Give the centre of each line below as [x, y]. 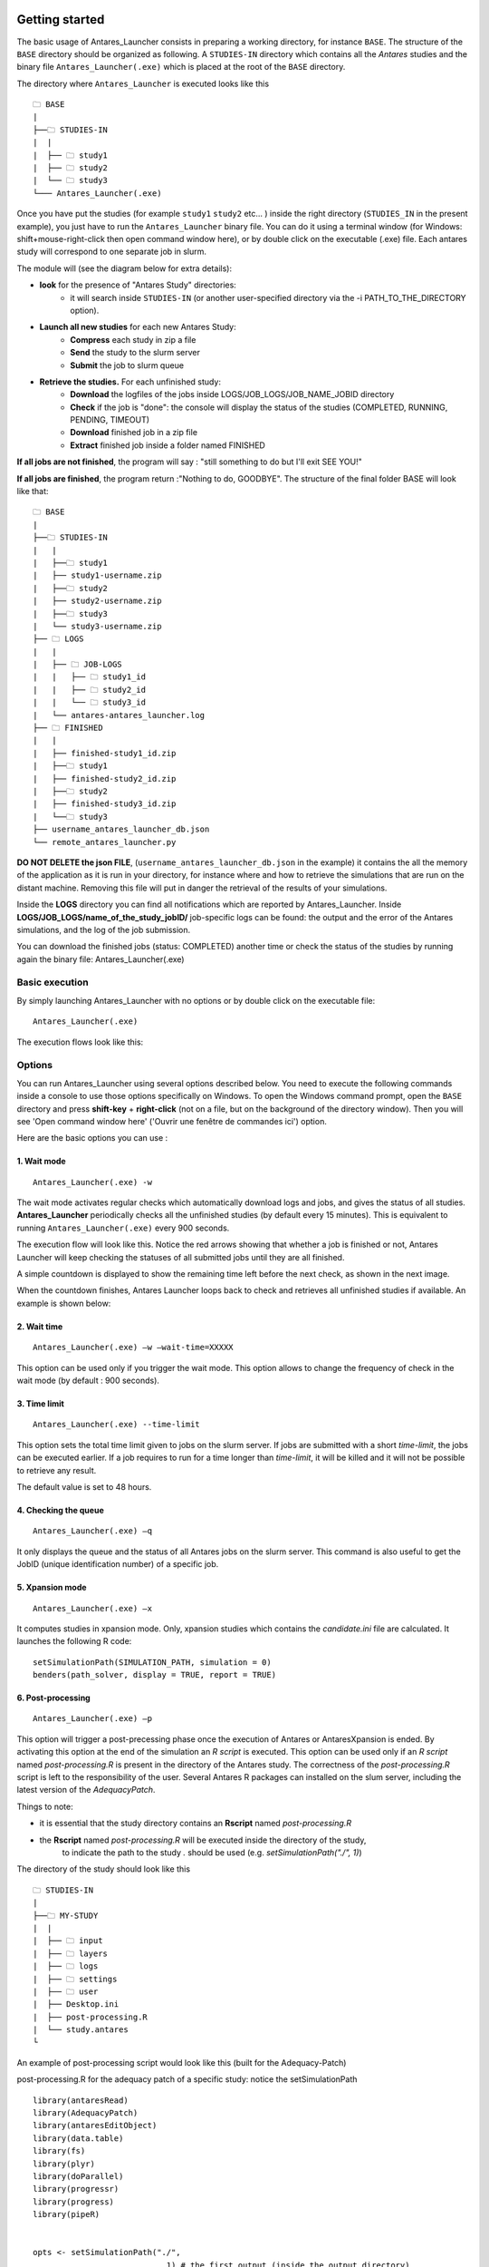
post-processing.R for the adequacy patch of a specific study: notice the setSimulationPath [187, 2079]
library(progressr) [76, 2189]
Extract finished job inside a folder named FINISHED [168, 445]
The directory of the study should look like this [103, 1869]
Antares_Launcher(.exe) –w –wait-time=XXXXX [134, 1348]
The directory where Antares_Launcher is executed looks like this [143, 83]
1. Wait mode [42, 1162]
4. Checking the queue [60, 1510]
